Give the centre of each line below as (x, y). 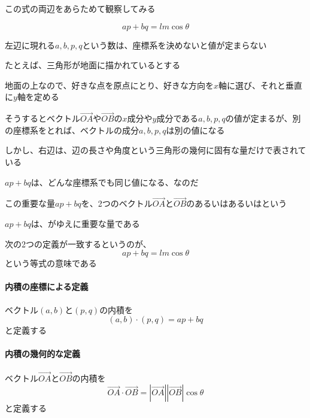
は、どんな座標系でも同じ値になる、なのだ (115, 182)
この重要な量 (30, 203)
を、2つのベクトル (117, 203)
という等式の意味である (51, 263)
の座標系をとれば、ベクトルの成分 (72, 130)
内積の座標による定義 (47, 287)
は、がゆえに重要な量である (85, 223)
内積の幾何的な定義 (42, 354)
